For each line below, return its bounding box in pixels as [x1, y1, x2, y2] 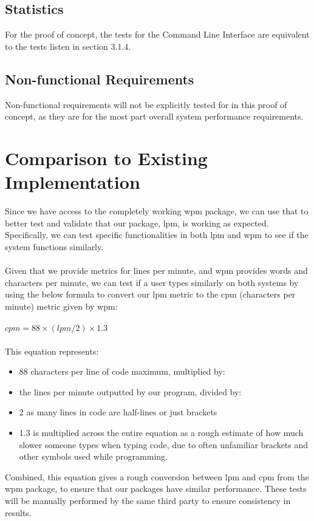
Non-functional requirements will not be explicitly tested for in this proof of [5, 98, 287, 111]
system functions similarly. [5, 240, 104, 253]
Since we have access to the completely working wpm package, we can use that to [5, 205, 309, 217]
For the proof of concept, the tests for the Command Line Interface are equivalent [5, 28, 310, 41]
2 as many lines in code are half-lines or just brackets [19, 406, 217, 418]
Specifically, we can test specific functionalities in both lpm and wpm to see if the [5, 228, 309, 241]
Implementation [5, 169, 140, 194]
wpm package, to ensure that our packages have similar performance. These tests [5, 482, 307, 495]
